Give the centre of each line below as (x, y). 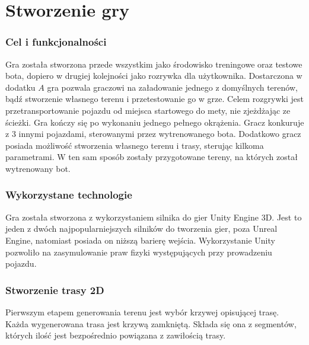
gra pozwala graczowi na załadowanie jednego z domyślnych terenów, (172, 87)
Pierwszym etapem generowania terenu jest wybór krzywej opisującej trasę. (142, 312)
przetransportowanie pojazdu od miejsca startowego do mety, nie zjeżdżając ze (148, 110)
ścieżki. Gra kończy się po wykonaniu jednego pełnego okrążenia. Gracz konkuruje (155, 122)
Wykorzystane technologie (69, 195)
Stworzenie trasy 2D (55, 290)
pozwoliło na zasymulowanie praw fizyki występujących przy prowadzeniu (139, 252)
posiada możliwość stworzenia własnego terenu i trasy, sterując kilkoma (135, 145)
